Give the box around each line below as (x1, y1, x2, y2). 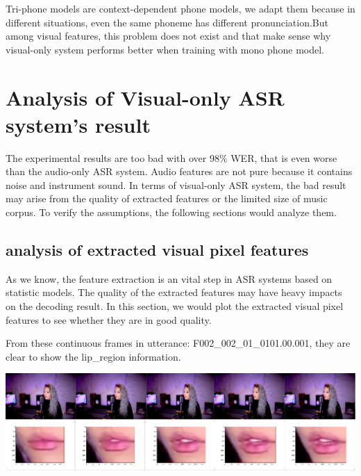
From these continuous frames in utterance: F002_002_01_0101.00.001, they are (6, 336, 351, 350)
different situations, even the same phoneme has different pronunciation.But (6, 15, 328, 29)
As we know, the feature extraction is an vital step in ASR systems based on (6, 271, 333, 286)
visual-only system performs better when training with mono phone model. (6, 42, 324, 56)
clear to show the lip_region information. (6, 349, 181, 363)
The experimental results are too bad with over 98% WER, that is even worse (6, 150, 337, 165)
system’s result (6, 110, 151, 138)
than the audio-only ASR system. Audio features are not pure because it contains (6, 164, 353, 179)
